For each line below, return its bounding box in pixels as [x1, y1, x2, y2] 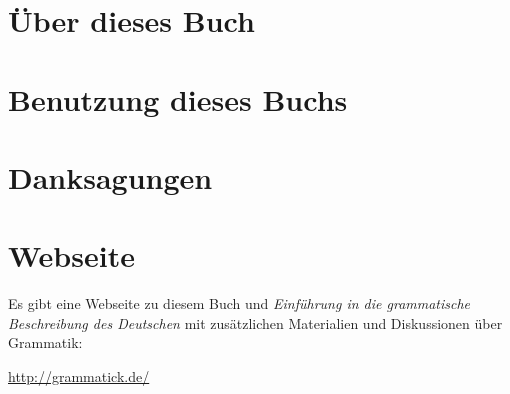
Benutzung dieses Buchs [8, 78, 348, 119]
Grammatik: [8, 332, 83, 353]
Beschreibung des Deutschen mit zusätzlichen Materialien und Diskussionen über [8, 312, 503, 333]
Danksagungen [8, 156, 213, 197]
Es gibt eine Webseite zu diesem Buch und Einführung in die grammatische [8, 293, 471, 314]
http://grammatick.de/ [8, 366, 150, 387]
